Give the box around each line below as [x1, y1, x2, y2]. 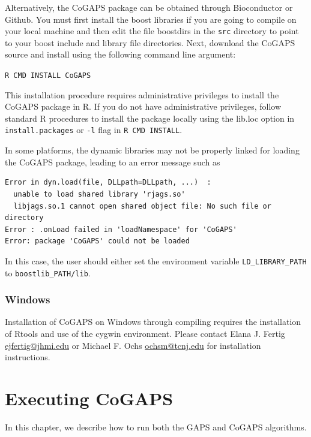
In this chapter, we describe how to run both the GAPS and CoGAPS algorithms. [5, 420, 307, 433]
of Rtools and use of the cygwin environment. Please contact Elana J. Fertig [5, 327, 285, 339]
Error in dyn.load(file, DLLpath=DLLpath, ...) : [5, 178, 211, 187]
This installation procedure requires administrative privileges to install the [5, 88, 279, 101]
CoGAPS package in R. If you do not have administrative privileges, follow [5, 100, 282, 113]
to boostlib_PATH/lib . [5, 266, 91, 279]
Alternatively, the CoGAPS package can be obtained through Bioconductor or [5, 1, 293, 13]
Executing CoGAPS [5, 385, 174, 410]
